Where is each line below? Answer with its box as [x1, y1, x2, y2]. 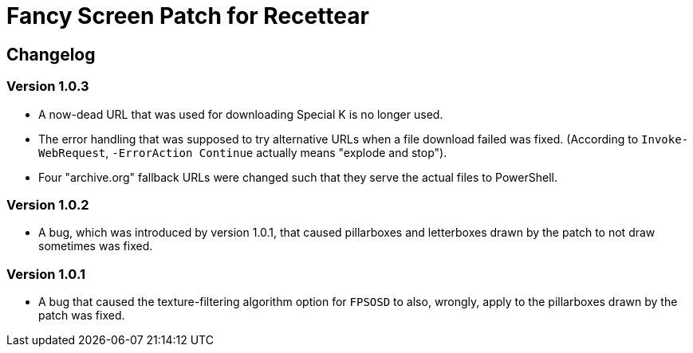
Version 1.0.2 [6, 196, 89, 213]
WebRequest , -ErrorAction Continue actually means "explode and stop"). [38, 145, 447, 159]
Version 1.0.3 [6, 78, 89, 95]
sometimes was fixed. [38, 239, 153, 253]
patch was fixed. [38, 308, 125, 323]
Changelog [6, 44, 96, 65]
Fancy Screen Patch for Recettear [6, 2, 369, 29]
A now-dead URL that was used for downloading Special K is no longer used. [38, 107, 443, 121]
